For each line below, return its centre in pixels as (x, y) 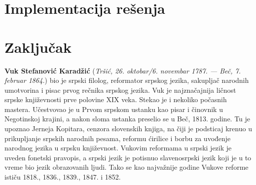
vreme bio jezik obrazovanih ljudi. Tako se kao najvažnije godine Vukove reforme (127, 167)
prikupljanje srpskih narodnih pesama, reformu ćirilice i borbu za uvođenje (118, 138)
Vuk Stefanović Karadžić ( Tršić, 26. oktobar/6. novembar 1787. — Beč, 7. (123, 70)
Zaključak (38, 47)
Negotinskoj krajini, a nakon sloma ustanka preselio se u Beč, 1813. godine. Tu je (128, 119)
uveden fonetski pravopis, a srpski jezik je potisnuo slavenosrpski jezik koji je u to (128, 157)
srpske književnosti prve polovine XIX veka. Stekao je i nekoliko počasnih (116, 99)
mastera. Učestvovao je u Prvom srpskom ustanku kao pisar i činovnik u (114, 109)
